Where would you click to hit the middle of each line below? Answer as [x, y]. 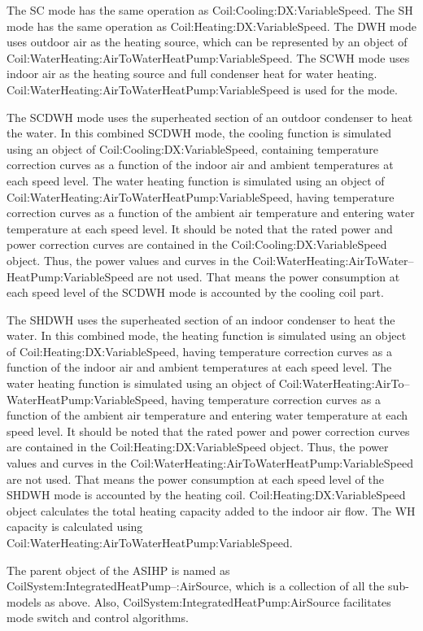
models [24, 601]
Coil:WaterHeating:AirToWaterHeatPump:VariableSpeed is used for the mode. [202, 89]
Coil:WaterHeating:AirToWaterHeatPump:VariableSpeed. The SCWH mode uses [208, 57]
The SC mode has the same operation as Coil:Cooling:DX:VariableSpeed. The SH [210, 10]
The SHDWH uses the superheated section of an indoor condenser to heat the [201, 319]
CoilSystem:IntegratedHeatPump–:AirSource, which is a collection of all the [196, 586]
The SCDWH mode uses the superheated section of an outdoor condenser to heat [210, 117]
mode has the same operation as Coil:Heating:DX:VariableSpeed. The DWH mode [211, 26]
